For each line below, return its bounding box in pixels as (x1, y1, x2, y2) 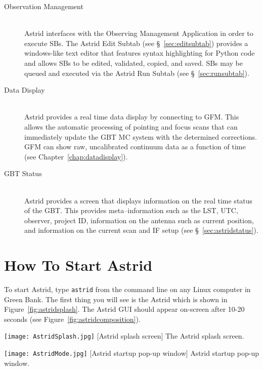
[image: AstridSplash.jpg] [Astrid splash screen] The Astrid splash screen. (4, 331, 244, 341)
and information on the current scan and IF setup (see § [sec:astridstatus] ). (24, 225, 258, 235)
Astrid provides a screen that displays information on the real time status (24, 195, 253, 205)
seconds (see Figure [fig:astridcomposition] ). (4, 313, 141, 324)
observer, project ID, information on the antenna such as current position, (24, 215, 254, 225)
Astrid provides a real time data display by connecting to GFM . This (24, 111, 239, 122)
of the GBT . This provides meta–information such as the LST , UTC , (24, 205, 238, 216)
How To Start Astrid (4, 255, 153, 275)
